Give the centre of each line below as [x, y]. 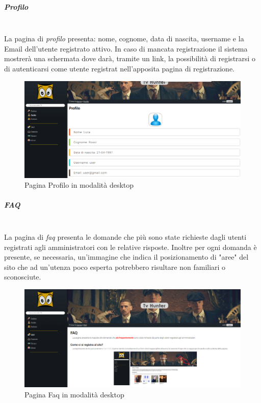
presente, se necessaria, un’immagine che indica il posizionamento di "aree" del [126, 257]
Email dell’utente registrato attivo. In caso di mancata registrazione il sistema [126, 48]
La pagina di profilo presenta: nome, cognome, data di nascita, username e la [124, 39]
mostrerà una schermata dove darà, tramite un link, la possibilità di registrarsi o [130, 58]
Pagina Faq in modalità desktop [74, 394]
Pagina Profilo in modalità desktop [79, 185]
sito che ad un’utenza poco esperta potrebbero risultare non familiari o [115, 267]
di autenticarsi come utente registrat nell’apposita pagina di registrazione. [120, 68]
